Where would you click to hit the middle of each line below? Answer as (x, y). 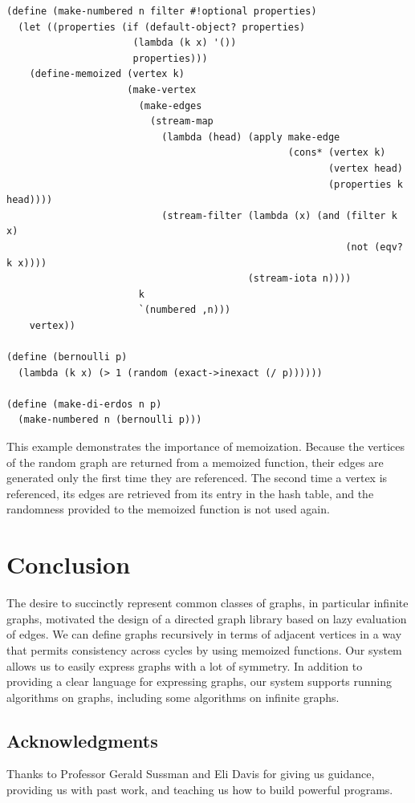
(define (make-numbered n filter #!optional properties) (162, 11)
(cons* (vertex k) (337, 153)
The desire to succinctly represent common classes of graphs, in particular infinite (207, 603)
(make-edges (170, 105)
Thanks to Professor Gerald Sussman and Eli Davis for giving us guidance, (191, 774)
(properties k (365, 184)
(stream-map (181, 122)
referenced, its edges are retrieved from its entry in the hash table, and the (190, 493)
